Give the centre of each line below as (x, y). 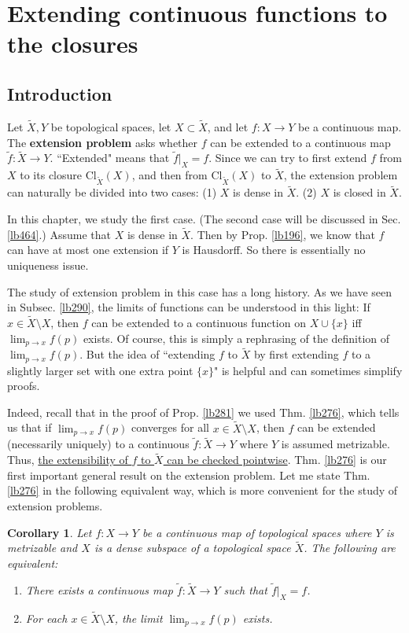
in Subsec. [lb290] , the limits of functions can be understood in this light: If (189, 307)
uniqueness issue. (48, 265)
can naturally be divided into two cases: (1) (112, 192)
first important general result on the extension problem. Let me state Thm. (189, 475)
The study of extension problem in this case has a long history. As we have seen (200, 291)
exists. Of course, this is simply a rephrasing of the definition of (236, 338)
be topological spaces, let (111, 126)
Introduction (60, 93)
